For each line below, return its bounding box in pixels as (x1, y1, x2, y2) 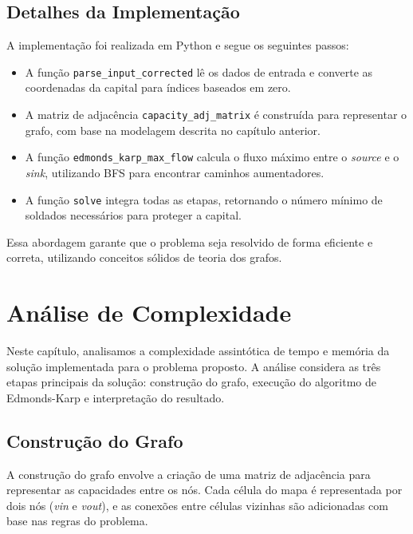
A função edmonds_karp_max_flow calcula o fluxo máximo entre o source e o (25, 148, 399, 165)
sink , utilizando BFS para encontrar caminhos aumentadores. (25, 164, 324, 180)
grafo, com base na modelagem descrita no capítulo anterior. (25, 121, 321, 138)
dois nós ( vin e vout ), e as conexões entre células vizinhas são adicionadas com (6, 496, 388, 513)
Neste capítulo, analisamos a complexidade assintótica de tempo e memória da (6, 342, 390, 359)
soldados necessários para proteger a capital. (25, 207, 242, 223)
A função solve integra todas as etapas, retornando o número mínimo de (25, 191, 383, 208)
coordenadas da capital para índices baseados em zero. (25, 79, 291, 96)
